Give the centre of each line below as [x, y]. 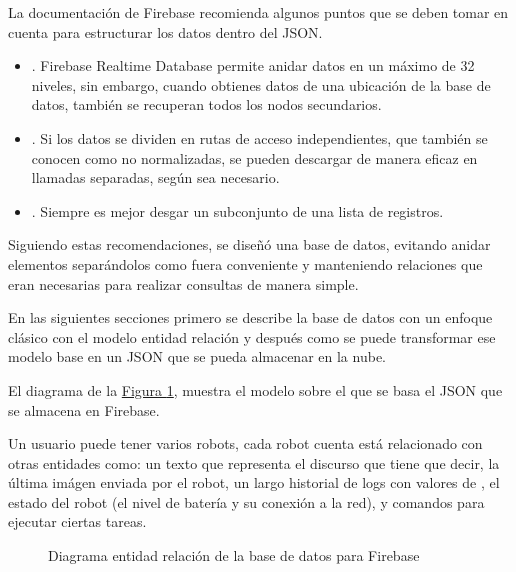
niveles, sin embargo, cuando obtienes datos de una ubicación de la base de [261, 84]
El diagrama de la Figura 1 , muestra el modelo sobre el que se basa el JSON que [255, 389]
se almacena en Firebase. [84, 409]
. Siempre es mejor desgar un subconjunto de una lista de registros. [237, 210]
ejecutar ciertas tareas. [77, 521]
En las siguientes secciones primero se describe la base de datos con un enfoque [250, 317]
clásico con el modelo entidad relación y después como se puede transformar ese [252, 336]
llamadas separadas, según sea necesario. [155, 177]
